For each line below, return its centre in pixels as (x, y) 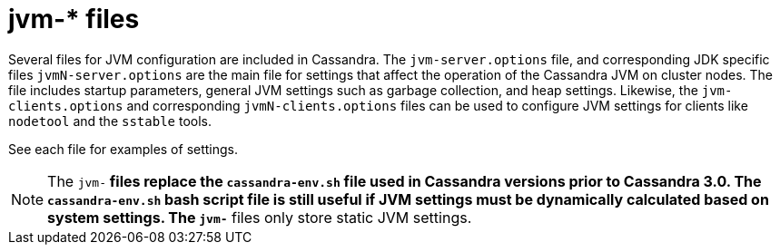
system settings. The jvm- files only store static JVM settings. (260, 217)
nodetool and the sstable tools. (110, 121)
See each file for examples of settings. (123, 149)
